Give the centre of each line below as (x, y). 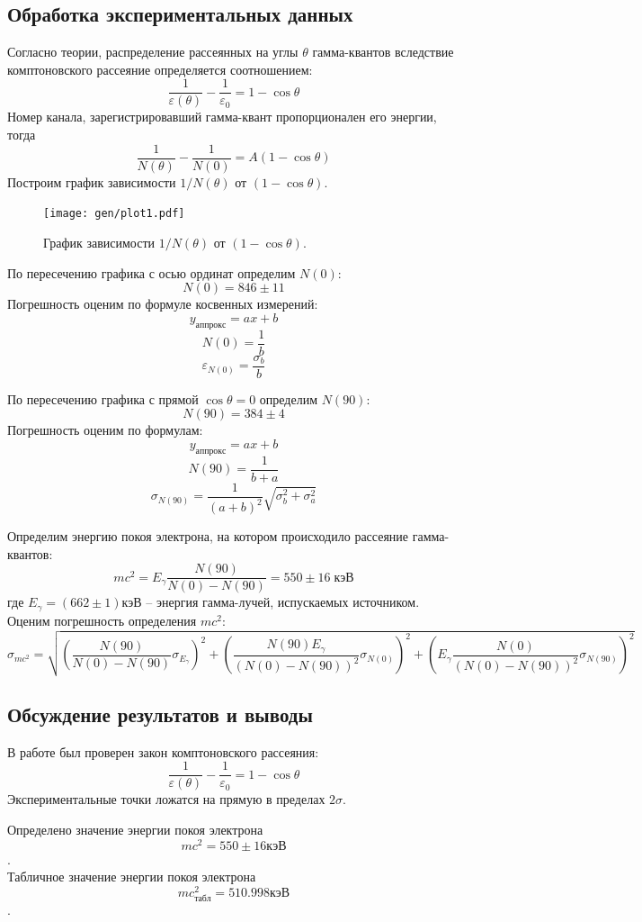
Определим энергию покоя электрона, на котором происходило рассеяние (208, 536)
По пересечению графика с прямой (103, 398)
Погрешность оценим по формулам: (105, 430)
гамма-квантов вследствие (383, 52)
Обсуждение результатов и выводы (160, 714)
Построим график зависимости (92, 181)
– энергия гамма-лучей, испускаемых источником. (283, 602)
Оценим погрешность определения (102, 620)
